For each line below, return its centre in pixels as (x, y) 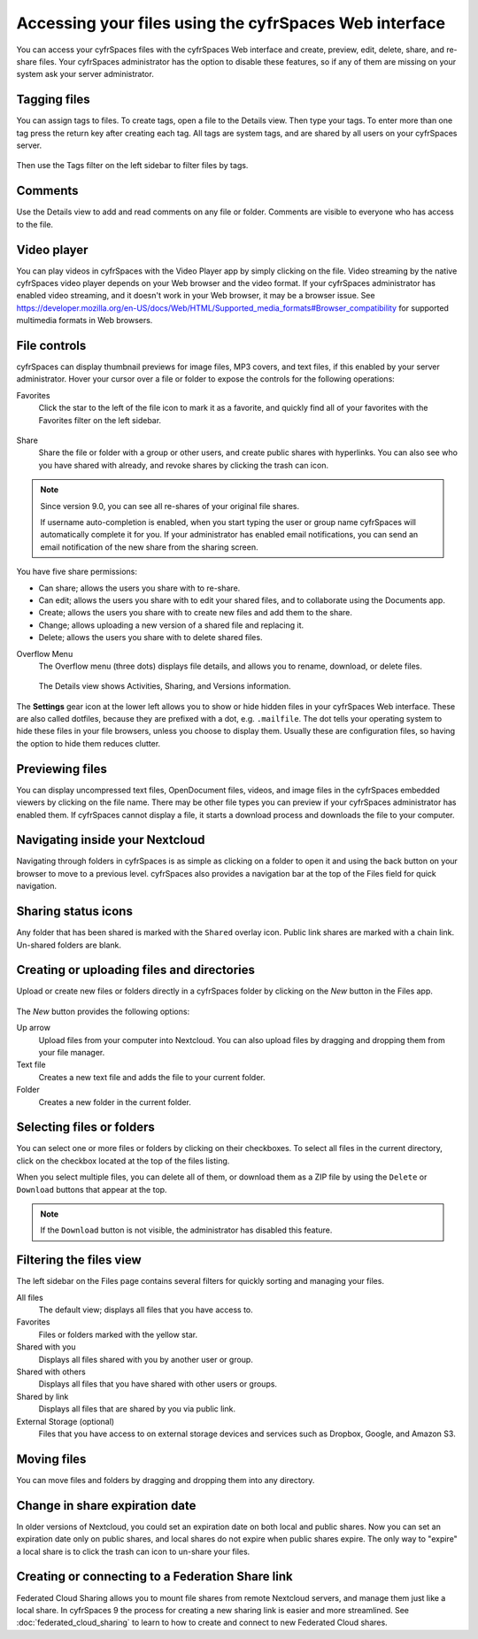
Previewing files (62, 769)
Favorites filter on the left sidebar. (100, 420)
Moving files (51, 1459)
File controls (51, 345)
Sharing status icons (74, 912)
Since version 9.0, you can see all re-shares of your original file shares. (170, 506)
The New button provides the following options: (103, 1011)
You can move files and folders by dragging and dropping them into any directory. (166, 1480)
